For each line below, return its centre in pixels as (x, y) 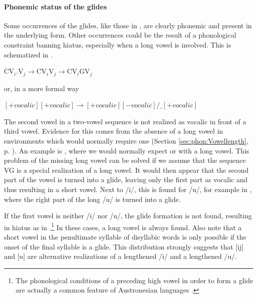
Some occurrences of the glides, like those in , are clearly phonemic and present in (128, 25)
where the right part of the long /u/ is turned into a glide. (92, 199)
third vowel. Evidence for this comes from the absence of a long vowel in (114, 131)
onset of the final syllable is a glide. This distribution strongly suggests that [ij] (124, 246)
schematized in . (28, 54)
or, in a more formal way (42, 88)
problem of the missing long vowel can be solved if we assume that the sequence (125, 160)
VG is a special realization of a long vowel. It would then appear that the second (126, 170)
